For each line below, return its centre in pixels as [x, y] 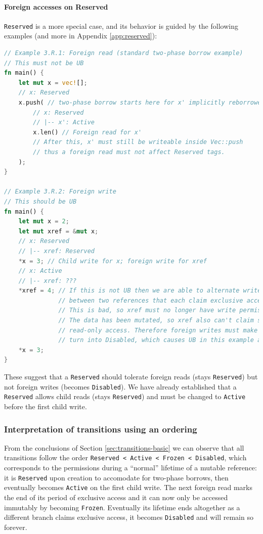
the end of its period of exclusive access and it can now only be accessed [116, 497]
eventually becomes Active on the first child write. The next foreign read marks [128, 487]
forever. [16, 527]
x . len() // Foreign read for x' [87, 132]
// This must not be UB [44, 63]
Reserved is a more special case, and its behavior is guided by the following [121, 26]
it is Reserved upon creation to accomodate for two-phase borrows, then [116, 477]
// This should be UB [40, 201]
